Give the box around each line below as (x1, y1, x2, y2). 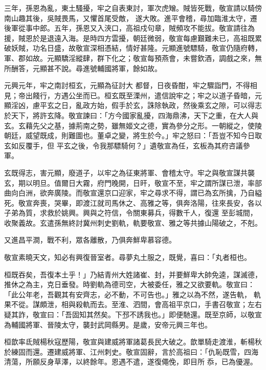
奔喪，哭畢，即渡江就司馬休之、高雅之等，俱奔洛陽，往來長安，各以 (32, 197, 262, 208)
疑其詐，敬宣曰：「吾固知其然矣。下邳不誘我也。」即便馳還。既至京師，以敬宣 (4, 309, 262, 320)
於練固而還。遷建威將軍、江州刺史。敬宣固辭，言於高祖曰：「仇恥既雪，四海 (4, 346, 258, 357)
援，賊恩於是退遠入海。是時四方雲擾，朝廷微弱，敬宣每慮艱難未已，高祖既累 (4, 32, 262, 43)
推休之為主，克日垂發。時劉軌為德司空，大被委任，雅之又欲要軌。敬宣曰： (4, 279, 255, 290)
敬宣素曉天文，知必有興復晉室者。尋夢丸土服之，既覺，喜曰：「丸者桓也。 (4, 252, 251, 263)
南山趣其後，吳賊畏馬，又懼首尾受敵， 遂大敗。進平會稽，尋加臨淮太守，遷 (4, 12, 257, 23)
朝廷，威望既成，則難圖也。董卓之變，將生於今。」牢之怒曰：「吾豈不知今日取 (4, 130, 262, 141)
